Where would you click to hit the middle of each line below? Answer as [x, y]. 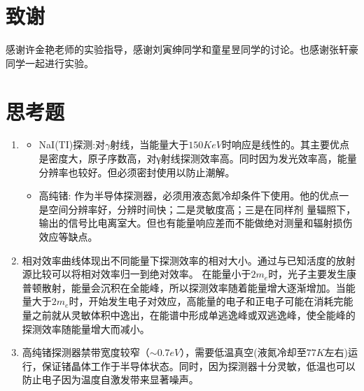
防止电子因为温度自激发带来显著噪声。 [110, 379]
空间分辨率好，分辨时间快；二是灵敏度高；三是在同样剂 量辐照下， [202, 209]
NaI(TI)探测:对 [72, 144]
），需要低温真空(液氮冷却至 [243, 352]
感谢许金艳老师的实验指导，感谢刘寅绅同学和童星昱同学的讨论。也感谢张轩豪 [182, 49]
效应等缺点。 [68, 236]
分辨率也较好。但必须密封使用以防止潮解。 [137, 172]
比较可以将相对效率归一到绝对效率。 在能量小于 [141, 274]
